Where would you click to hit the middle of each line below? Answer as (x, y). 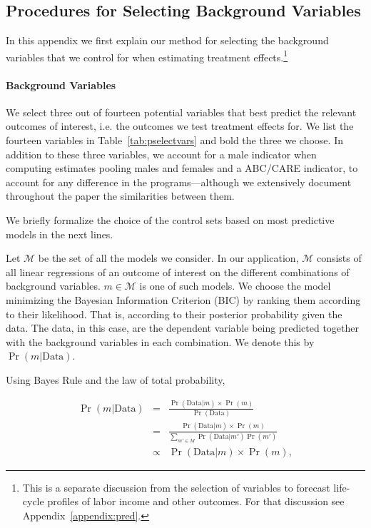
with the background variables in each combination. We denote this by (160, 341)
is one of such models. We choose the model (235, 286)
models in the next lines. (60, 234)
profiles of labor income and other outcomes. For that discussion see (196, 501)
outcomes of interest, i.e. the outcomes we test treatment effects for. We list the (180, 126)
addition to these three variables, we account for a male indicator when (161, 154)
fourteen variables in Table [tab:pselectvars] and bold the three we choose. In (174, 140)
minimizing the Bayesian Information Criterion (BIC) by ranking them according (183, 299)
